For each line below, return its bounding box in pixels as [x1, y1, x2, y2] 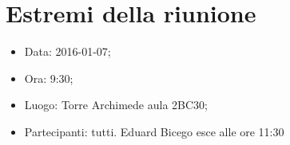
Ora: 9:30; [24, 69, 73, 86]
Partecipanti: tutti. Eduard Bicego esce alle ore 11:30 [24, 123, 284, 139]
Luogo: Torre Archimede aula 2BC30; [24, 96, 208, 113]
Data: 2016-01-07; [24, 43, 111, 60]
